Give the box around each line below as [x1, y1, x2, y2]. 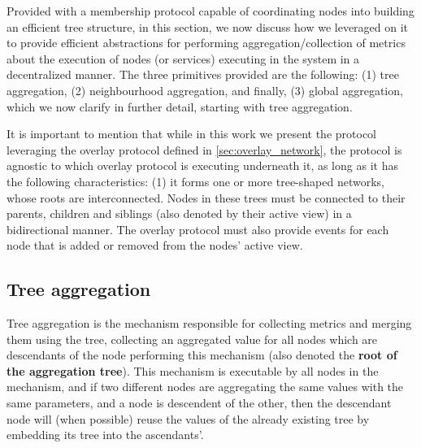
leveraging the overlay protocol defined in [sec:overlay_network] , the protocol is [7, 141, 402, 158]
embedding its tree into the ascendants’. [7, 426, 204, 443]
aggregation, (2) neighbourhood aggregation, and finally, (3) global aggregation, [7, 81, 403, 98]
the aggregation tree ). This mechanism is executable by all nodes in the [7, 362, 379, 379]
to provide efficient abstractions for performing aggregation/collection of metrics [7, 34, 406, 51]
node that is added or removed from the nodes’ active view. [7, 237, 303, 254]
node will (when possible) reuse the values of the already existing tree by [7, 410, 370, 427]
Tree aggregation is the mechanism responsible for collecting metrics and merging [7, 315, 412, 332]
